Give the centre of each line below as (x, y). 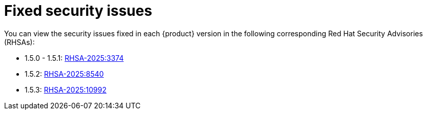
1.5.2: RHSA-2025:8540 (64, 74)
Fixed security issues (78, 11)
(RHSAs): (19, 42)
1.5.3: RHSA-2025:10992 (66, 89)
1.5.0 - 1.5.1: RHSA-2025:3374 (74, 58)
